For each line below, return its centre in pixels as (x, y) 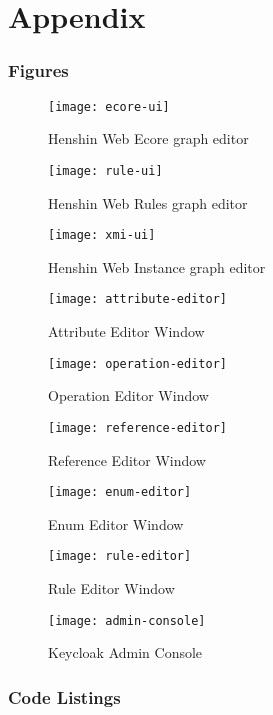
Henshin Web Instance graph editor (157, 266)
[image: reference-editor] (137, 427)
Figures (38, 70)
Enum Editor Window (116, 523)
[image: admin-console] (127, 620)
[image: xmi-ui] (102, 235)
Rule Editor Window (111, 588)
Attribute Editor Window (126, 331)
